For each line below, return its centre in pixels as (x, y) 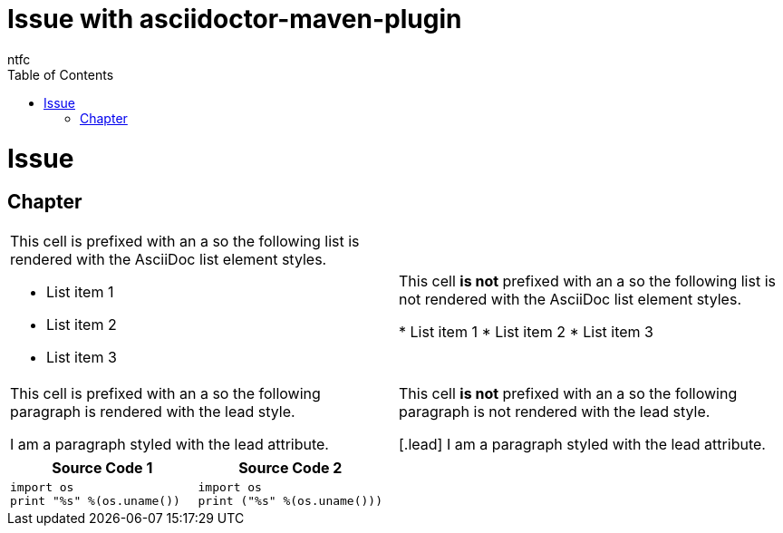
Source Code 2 (290, 467)
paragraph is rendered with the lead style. (153, 411)
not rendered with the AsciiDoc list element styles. (570, 299)
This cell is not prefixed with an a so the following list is (587, 281)
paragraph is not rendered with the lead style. (555, 411)
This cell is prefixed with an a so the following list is (185, 241)
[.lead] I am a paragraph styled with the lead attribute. (582, 444)
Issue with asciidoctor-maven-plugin (235, 19)
